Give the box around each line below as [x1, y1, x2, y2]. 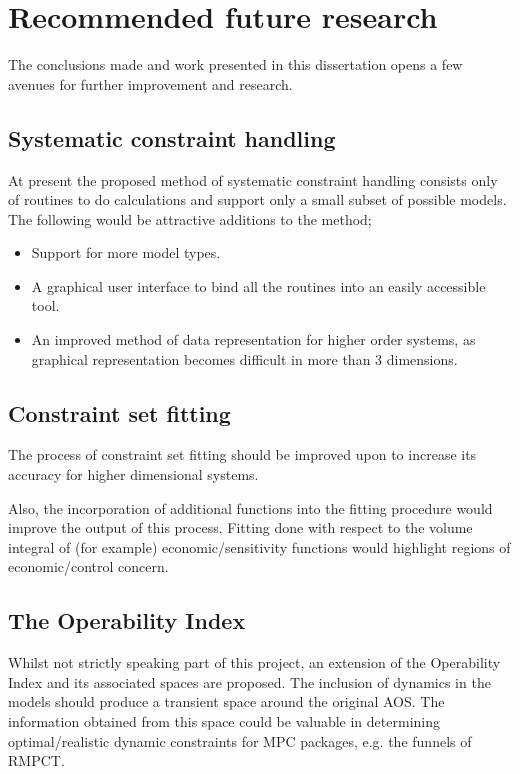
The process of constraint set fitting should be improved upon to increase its [8, 444, 477, 465]
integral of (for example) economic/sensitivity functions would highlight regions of [8, 536, 511, 557]
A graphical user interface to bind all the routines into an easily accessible [31, 275, 486, 296]
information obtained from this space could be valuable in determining [8, 711, 440, 732]
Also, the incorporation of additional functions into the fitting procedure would [8, 497, 493, 518]
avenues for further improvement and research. [8, 73, 293, 94]
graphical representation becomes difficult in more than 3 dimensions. [31, 348, 458, 369]
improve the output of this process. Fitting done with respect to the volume [8, 517, 473, 538]
